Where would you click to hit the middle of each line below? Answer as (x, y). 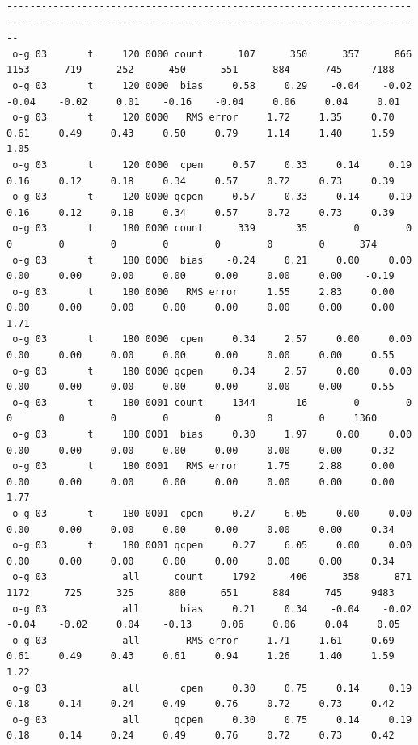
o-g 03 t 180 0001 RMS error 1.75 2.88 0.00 (203, 466)
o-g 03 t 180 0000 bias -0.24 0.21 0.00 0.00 (212, 260)
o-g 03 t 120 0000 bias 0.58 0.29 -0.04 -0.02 (212, 85)
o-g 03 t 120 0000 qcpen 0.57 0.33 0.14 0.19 (212, 197)
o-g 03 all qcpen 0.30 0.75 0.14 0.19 (212, 720)
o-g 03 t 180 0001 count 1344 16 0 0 (212, 402)
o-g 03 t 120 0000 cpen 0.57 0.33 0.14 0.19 (212, 165)
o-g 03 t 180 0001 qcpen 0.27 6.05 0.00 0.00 (212, 546)
